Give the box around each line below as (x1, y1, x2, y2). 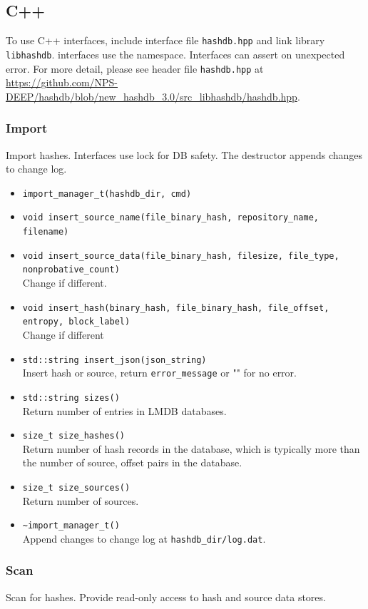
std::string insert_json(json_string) (22, 354, 207, 365)
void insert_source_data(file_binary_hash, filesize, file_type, (22, 250, 339, 261)
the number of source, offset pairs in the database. (22, 455, 242, 470)
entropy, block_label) (22, 317, 131, 327)
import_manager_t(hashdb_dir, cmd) (22, 188, 192, 199)
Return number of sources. (22, 493, 139, 508)
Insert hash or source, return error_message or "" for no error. (22, 365, 297, 380)
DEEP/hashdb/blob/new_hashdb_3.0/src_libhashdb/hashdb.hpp (6, 88, 297, 103)
